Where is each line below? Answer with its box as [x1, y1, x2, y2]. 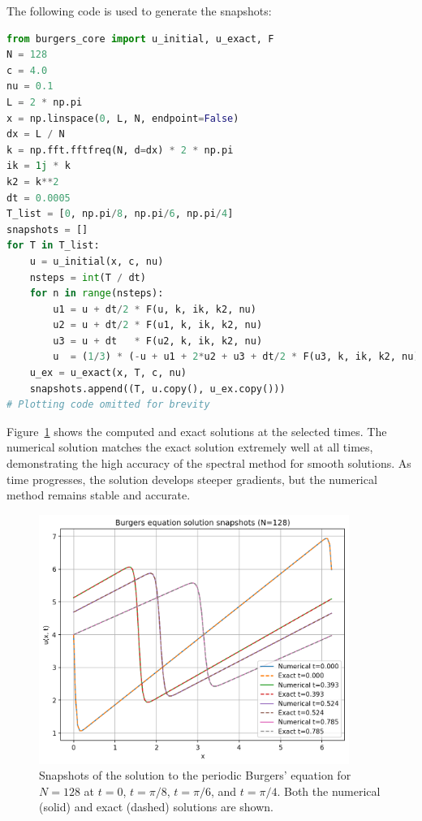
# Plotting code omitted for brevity [6, 399, 210, 411]
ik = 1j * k [6, 160, 71, 172]
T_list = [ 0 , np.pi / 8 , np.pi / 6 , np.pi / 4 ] [6, 208, 234, 220]
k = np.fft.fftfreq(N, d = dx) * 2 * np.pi [6, 144, 234, 156]
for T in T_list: [6, 240, 100, 252]
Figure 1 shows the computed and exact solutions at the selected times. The [6, 422, 387, 439]
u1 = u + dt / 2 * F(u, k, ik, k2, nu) [53, 303, 256, 315]
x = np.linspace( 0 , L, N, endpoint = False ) [6, 112, 239, 124]
